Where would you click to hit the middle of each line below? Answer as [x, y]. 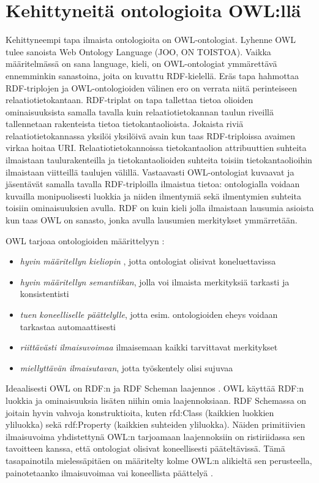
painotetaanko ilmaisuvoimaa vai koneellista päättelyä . [109, 472]
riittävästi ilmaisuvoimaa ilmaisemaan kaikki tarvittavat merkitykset [149, 347]
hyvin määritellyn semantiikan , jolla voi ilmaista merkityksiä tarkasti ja [155, 281]
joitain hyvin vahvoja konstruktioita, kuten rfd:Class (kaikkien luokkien [140, 412]
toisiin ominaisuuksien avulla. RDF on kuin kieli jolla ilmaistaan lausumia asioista [160, 208]
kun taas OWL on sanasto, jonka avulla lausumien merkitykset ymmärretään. [152, 220]
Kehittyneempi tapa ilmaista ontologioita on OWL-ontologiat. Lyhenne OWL [151, 40]
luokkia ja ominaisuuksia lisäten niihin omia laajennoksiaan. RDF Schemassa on [156, 400]
